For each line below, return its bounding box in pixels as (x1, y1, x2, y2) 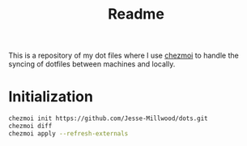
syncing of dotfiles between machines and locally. (8, 59, 176, 69)
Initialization (8, 88, 93, 106)
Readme (108, 5, 164, 24)
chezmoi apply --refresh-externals (8, 129, 129, 138)
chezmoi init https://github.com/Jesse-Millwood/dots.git (8, 114, 208, 122)
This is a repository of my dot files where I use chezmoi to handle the (8, 50, 239, 61)
